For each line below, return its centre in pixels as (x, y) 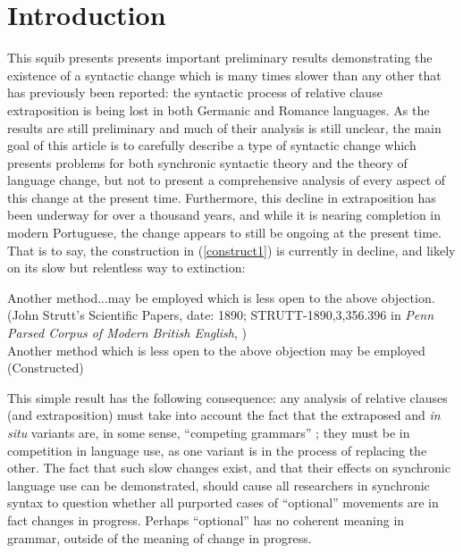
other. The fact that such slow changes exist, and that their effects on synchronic (229, 468)
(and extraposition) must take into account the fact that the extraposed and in (224, 415)
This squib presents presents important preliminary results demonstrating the (220, 58)
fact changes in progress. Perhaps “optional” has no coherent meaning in (206, 519)
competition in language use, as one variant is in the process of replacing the (217, 450)
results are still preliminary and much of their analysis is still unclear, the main (224, 127)
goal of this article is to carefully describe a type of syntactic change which (212, 145)
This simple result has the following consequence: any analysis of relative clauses (227, 397)
